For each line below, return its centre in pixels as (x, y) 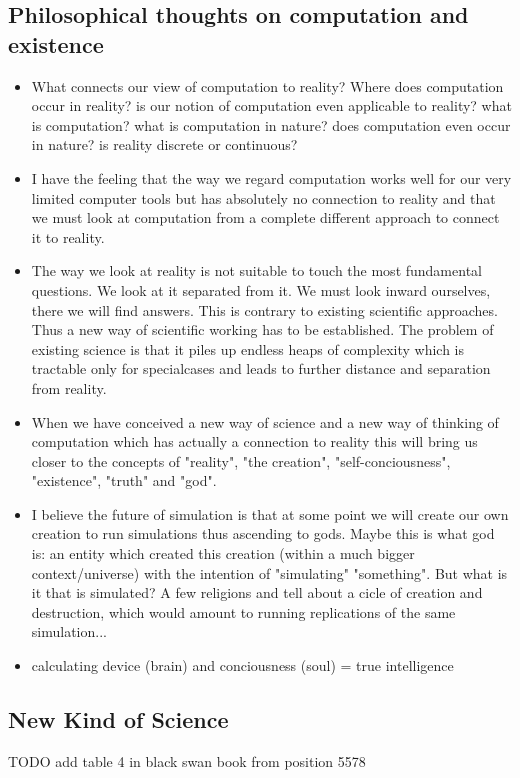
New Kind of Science (118, 719)
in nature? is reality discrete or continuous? (164, 144)
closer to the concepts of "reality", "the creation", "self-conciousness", (241, 460)
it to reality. (68, 236)
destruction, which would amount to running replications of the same (243, 611)
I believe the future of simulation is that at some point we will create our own (270, 513)
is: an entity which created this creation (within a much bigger (223, 553)
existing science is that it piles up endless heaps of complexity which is (248, 348)
